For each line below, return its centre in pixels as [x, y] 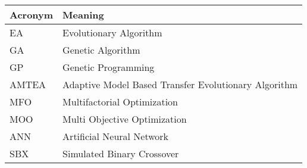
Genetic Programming [109, 67]
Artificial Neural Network [116, 136]
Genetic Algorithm [101, 50]
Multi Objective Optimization [125, 119]
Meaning [83, 15]
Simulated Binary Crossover [121, 153]
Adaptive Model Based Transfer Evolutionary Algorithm [180, 84]
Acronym [32, 15]
